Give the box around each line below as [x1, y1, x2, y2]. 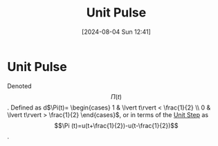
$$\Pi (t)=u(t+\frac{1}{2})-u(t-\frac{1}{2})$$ [54, 121, 179, 129]
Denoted [7, 81, 33, 90]
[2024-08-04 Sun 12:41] [82, 28, 151, 36]
